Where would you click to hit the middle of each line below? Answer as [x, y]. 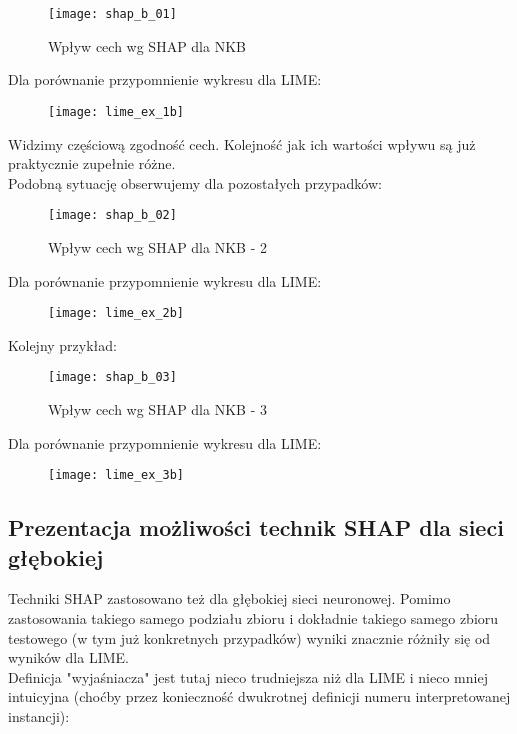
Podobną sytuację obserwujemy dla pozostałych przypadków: [195, 182]
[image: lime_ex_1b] [116, 111]
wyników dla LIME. [68, 657]
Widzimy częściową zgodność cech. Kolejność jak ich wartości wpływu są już [242, 143]
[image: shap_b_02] [112, 215]
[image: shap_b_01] [112, 14]
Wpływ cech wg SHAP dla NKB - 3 [157, 409]
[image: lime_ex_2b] [116, 313]
